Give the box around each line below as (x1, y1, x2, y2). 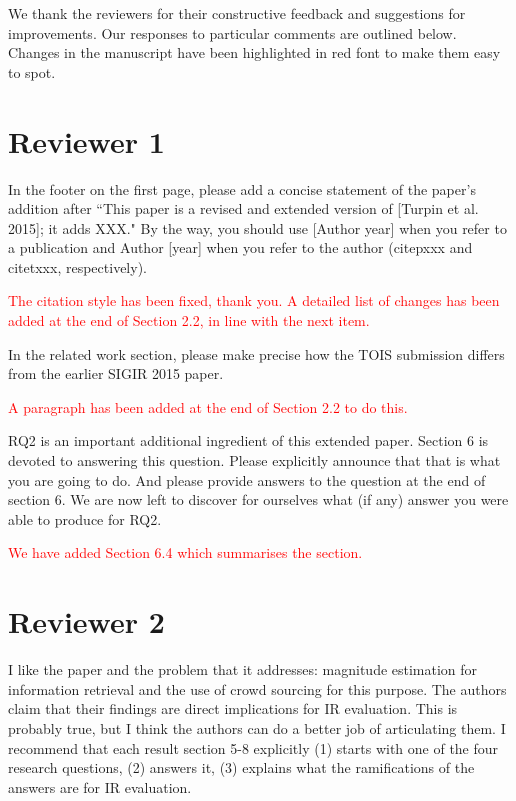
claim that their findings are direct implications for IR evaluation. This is (8, 698, 458, 719)
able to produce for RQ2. (8, 508, 162, 529)
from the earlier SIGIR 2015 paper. (8, 363, 224, 384)
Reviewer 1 (8, 120, 165, 161)
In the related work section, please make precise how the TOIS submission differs (8, 343, 505, 364)
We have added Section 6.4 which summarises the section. (8, 542, 363, 563)
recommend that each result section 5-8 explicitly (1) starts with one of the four (8, 737, 499, 758)
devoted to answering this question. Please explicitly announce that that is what (8, 450, 501, 471)
